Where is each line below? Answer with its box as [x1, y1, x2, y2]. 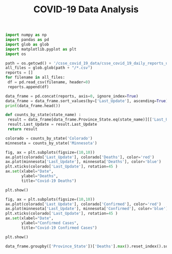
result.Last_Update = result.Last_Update [7, 122, 97, 127]
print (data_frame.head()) [5, 103, 60, 108]
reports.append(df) [7, 84, 50, 89]
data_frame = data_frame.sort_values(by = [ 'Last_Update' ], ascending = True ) [5, 98, 168, 103]
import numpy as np [5, 32, 47, 38]
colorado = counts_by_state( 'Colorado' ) [5, 135, 93, 141]
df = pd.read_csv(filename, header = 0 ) [7, 80, 91, 85]
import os [5, 51, 27, 57]
